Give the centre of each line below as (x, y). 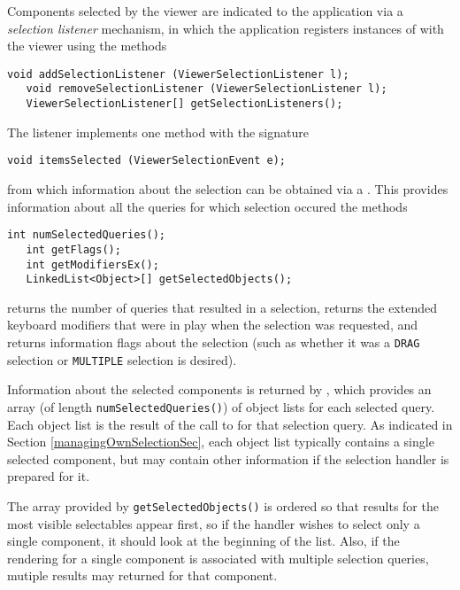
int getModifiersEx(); (92, 264)
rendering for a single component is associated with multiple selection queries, (218, 558)
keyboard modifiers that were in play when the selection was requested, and (213, 325)
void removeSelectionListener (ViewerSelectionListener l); (207, 89)
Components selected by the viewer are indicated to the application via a (205, 11)
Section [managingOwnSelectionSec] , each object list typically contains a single (221, 442)
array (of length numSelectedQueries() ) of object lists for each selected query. (221, 406)
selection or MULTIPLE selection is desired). (122, 359)
